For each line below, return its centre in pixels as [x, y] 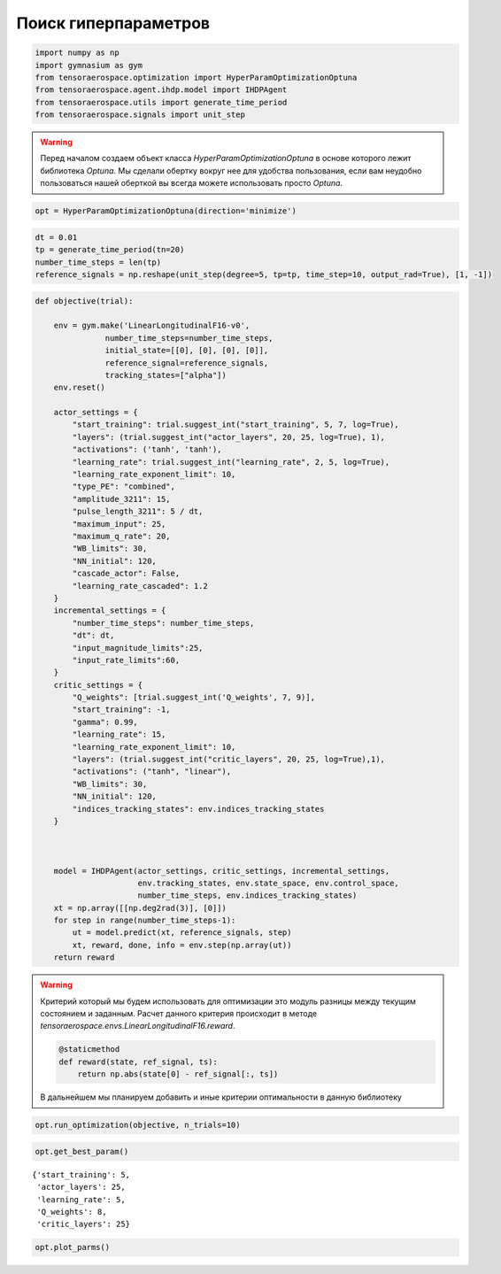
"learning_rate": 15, [119, 734]
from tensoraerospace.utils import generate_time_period [161, 102]
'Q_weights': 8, [72, 1212]
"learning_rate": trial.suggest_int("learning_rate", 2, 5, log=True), [231, 462]
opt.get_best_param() [82, 1151]
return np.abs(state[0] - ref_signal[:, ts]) [178, 1074]
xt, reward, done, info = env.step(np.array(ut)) [182, 945]
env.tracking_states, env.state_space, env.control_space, [269, 883]
